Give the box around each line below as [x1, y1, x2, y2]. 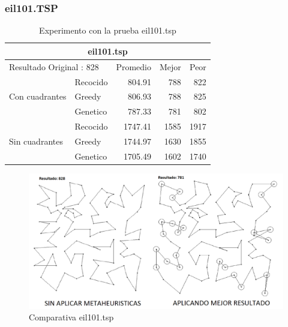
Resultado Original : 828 [9, 60, 99, 73]
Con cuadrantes [9, 90, 67, 103]
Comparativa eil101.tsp [29, 311, 114, 323]
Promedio [116, 60, 152, 73]
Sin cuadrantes [9, 134, 63, 147]
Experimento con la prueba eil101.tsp [39, 24, 176, 37]
